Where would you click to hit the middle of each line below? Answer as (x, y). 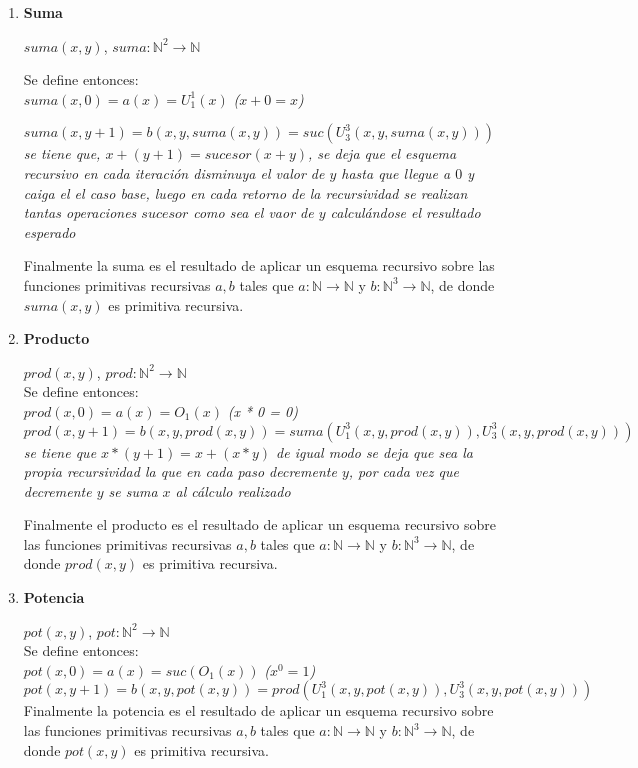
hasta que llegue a (396, 172)
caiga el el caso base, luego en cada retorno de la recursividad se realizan (245, 192)
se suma (133, 490)
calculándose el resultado (405, 212)
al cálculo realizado (233, 490)
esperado (49, 231)
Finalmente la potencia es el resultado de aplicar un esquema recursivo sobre (258, 710)
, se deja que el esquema (382, 153)
